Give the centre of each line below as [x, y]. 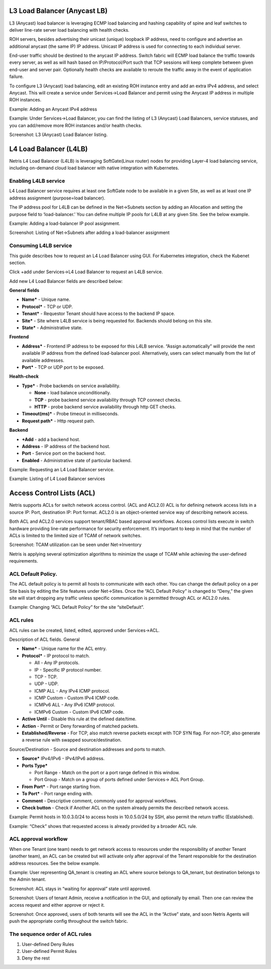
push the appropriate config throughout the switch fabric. [69, 921]
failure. [17, 77]
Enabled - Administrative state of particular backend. [77, 460]
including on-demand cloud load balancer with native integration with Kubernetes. [94, 168]
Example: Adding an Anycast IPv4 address [53, 109]
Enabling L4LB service [37, 181]
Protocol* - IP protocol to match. [56, 656]
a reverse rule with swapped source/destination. [72, 740]
